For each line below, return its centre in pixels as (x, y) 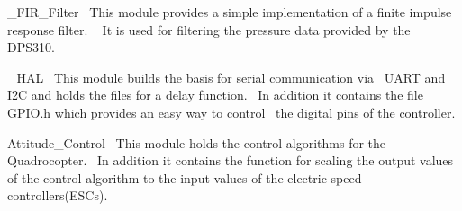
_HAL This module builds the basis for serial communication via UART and (226, 77)
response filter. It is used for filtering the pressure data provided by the (209, 29)
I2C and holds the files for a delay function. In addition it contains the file (215, 95)
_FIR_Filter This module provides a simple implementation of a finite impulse (230, 12)
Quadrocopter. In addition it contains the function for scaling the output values (231, 160)
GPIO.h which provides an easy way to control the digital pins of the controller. (231, 112)
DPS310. (31, 47)
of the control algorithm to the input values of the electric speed (185, 177)
